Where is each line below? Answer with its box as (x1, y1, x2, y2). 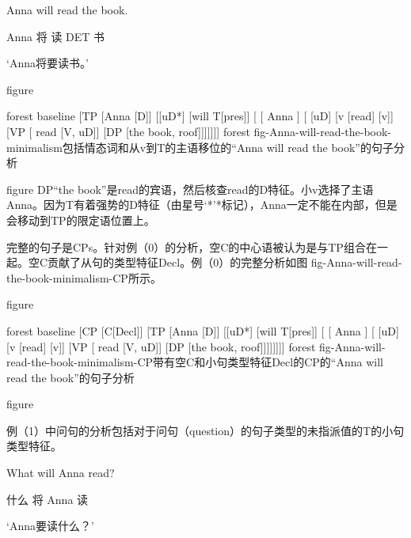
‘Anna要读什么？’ (6, 517, 94, 534)
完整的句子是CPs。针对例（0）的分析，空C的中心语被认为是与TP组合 (6, 238, 366, 255)
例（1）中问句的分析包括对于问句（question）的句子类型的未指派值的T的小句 (6, 422, 405, 438)
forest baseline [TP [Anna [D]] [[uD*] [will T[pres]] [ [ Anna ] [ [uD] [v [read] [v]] (6, 108, 394, 124)
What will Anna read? (6, 464, 115, 481)
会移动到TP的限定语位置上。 (6, 211, 155, 228)
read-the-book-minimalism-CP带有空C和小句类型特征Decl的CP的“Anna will (6, 354, 383, 370)
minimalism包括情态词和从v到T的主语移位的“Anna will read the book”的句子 (6, 138, 394, 155)
